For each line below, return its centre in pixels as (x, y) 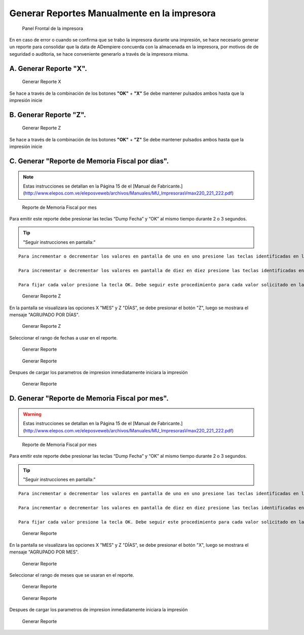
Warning (32, 414)
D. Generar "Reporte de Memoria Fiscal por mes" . (89, 399)
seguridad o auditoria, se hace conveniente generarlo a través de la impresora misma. (99, 54)
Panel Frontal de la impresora (53, 28)
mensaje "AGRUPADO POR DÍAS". (44, 315)
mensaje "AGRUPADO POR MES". (44, 552)
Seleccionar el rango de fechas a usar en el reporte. (64, 338)
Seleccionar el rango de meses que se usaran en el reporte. (72, 575)
